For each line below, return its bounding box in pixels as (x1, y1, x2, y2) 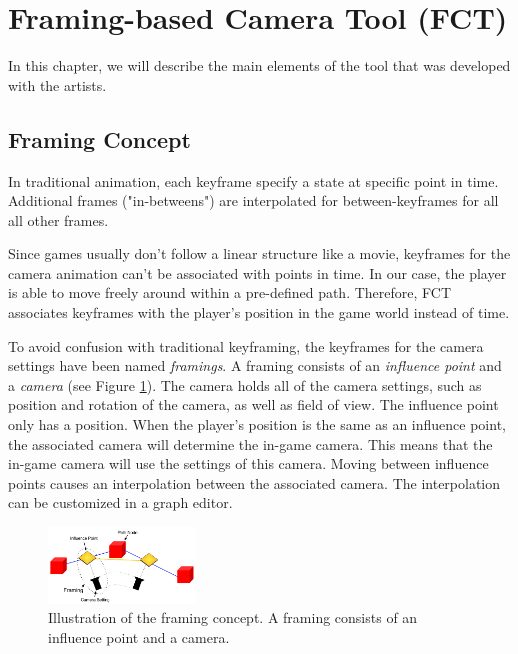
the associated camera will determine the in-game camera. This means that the (8, 433, 493, 454)
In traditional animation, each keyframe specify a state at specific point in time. (8, 170, 499, 191)
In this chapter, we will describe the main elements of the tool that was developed (8, 55, 511, 76)
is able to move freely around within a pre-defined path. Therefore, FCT (8, 282, 452, 303)
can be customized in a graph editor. (8, 492, 233, 513)
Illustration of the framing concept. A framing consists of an (48, 607, 418, 628)
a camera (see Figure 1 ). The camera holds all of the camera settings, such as (8, 374, 482, 395)
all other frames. (8, 209, 109, 230)
